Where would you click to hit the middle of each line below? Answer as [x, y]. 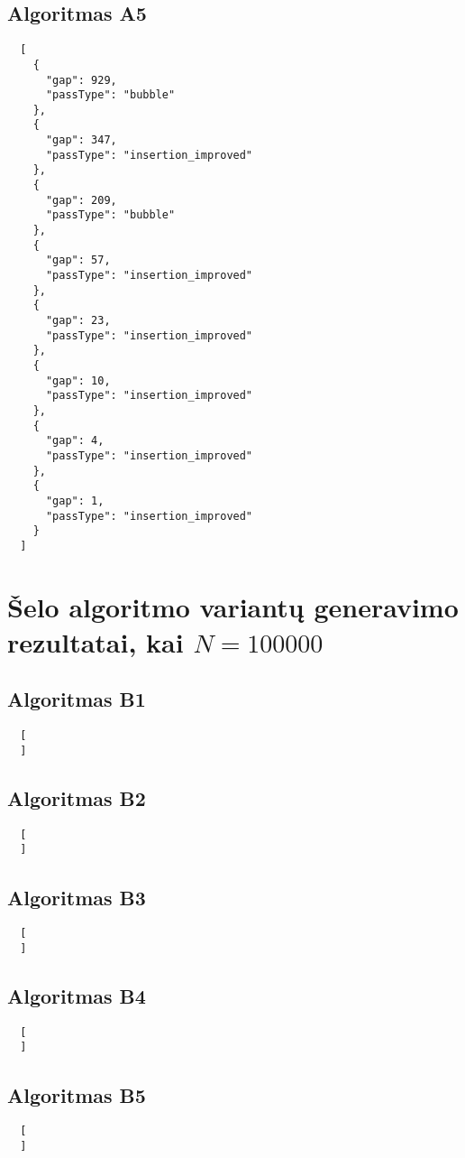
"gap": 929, [81, 80]
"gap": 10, [78, 380]
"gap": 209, [81, 200]
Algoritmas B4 [77, 996]
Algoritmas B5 [77, 1094]
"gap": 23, [78, 321]
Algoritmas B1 [77, 699]
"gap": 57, [78, 260]
